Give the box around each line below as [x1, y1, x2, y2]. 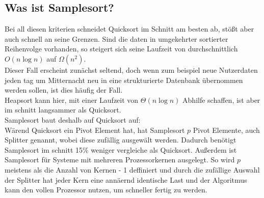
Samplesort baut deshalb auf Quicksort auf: [5, 114, 141, 125]
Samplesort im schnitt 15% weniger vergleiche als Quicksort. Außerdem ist [5, 144, 237, 155]
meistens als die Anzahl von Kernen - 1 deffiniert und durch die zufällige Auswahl [5, 164, 260, 175]
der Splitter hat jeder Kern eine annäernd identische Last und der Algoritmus [5, 174, 247, 185]
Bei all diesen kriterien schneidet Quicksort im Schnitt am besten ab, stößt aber [5, 23, 254, 34]
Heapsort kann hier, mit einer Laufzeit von [5, 94, 139, 105]
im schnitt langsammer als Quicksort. [5, 104, 121, 115]
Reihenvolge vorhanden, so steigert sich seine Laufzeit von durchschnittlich [5, 43, 238, 54]
